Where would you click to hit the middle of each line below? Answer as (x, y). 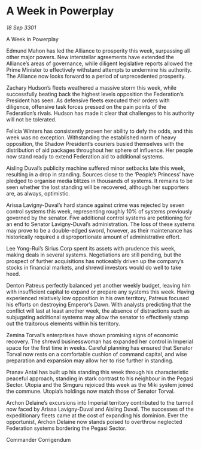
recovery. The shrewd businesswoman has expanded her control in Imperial (100, 341)
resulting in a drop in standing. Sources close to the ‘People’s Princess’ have (100, 174)
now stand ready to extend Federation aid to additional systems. (85, 156)
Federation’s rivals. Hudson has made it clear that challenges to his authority (100, 113)
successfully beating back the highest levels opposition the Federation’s (95, 94)
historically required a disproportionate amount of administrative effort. (94, 237)
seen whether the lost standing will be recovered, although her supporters (98, 187)
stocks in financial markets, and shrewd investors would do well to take (94, 267)
